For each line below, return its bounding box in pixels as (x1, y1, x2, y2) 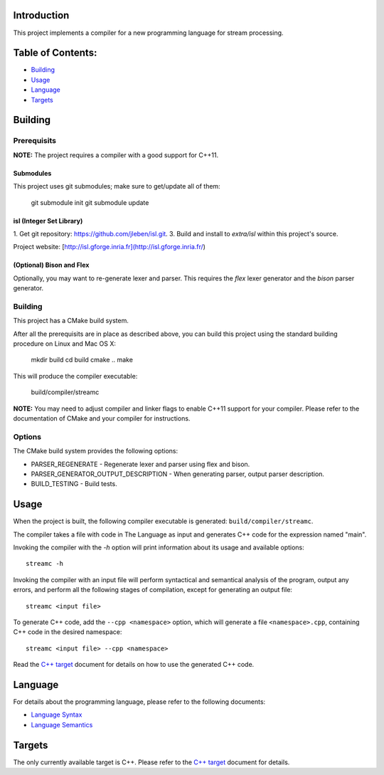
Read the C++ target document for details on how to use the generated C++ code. (13, 660, 255, 669)
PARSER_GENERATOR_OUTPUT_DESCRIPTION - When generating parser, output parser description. (31, 470, 325, 478)
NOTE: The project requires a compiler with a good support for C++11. (13, 150, 219, 159)
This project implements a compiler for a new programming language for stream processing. (13, 28, 284, 37)
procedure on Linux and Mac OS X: (13, 339, 117, 348)
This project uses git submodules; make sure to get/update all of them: (13, 182, 220, 191)
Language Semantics (31, 720, 93, 729)
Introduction (13, 9, 70, 21)
